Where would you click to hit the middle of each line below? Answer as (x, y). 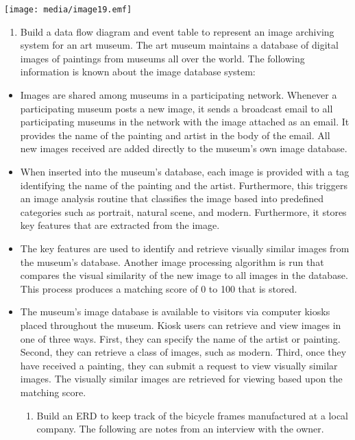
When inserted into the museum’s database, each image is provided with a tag (185, 171)
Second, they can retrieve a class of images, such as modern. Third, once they (183, 352)
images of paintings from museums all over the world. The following (162, 58)
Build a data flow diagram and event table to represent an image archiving (177, 31)
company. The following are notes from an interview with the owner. (180, 429)
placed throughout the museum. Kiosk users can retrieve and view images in (181, 325)
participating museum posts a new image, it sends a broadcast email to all (176, 108)
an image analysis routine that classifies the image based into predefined (172, 198)
